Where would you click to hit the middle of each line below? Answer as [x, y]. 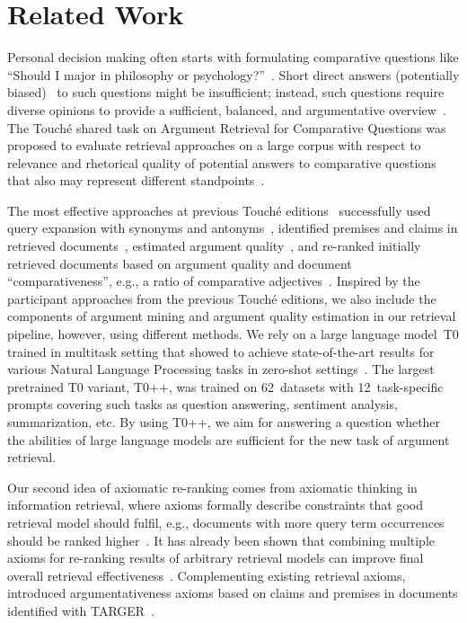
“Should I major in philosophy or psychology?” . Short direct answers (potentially [233, 74]
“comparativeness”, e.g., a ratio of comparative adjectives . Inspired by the [214, 281]
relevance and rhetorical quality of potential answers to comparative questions [222, 162]
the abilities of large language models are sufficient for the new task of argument [229, 439]
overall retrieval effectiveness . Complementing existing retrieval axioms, [207, 575]
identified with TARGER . [81, 610]
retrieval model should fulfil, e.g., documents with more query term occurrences [226, 522]
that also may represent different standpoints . [136, 180]
